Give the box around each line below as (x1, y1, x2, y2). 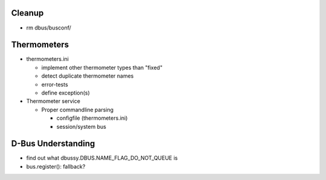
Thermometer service (26, 98, 81, 105)
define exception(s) (41, 89, 90, 96)
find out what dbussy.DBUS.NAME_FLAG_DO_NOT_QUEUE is (26, 154, 178, 162)
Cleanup (11, 8, 44, 18)
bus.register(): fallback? (26, 163, 86, 170)
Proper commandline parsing (41, 106, 114, 113)
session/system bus (56, 123, 107, 130)
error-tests (41, 81, 69, 88)
